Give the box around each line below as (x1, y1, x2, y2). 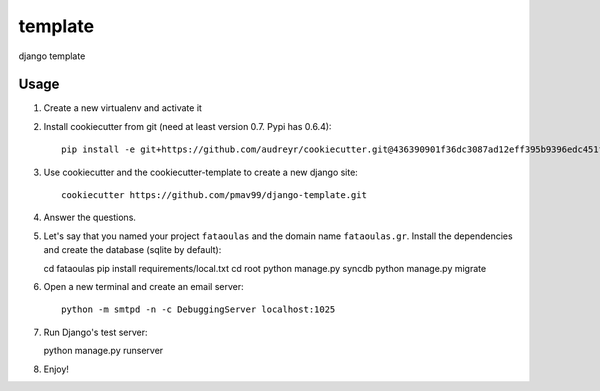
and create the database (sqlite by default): (43, 244, 222, 256)
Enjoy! (43, 363, 70, 375)
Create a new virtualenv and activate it (43, 102, 202, 114)
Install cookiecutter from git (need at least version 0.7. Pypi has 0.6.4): (43, 120, 332, 132)
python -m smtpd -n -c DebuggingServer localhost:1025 (61, 304, 336, 315)
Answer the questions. (43, 211, 137, 224)
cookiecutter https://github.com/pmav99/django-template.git (61, 190, 367, 201)
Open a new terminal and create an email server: (43, 280, 244, 292)
